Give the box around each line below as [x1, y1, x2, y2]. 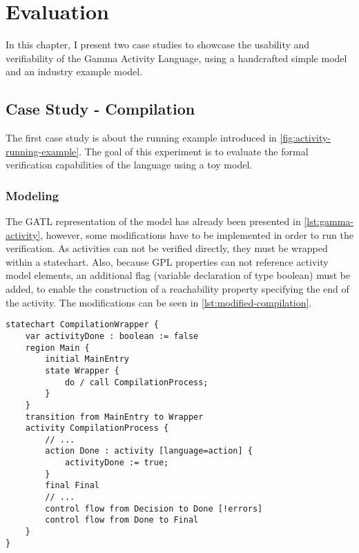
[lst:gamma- [304, 214, 353, 229]
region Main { [25, 342, 90, 353]
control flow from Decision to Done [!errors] [45, 503, 263, 514]
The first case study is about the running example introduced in [6, 130, 277, 145]
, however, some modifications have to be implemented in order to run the [40, 227, 353, 242]
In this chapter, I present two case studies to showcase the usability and [6, 37, 310, 52]
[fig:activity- [280, 130, 331, 145]
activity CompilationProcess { [25, 423, 169, 434]
